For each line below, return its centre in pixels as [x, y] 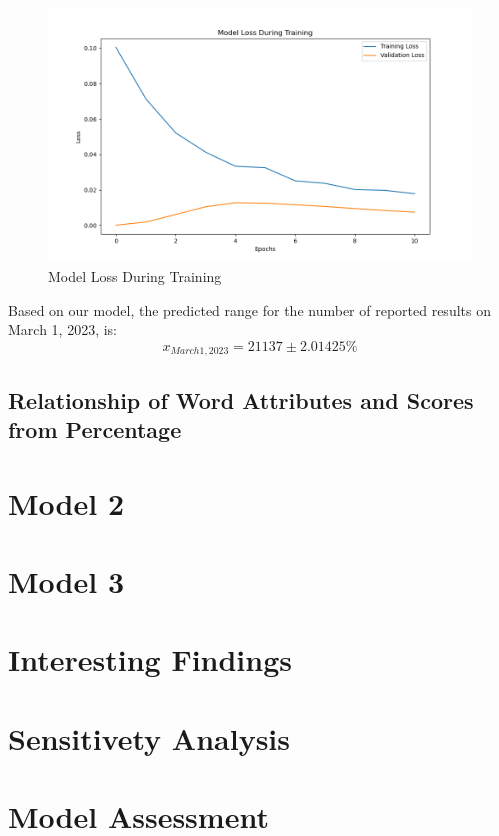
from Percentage [95, 429]
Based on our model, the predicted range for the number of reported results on [249, 309]
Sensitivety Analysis [149, 737]
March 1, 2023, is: [63, 329]
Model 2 [66, 502]
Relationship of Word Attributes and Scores [241, 399]
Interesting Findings [150, 659]
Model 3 [66, 580]
